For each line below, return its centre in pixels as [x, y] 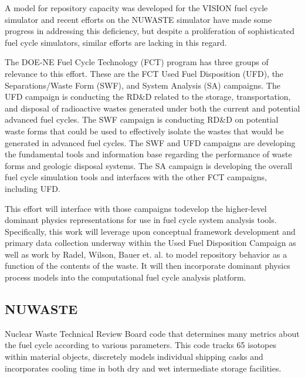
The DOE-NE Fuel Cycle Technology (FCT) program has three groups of [137, 62]
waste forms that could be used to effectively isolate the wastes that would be [144, 131]
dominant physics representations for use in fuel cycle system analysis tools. [141, 220]
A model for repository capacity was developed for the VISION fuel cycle [136, 8]
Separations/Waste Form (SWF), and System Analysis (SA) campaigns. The [143, 85]
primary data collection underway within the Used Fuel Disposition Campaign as [150, 243]
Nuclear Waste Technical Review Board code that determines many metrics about [152, 333]
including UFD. [33, 188]
